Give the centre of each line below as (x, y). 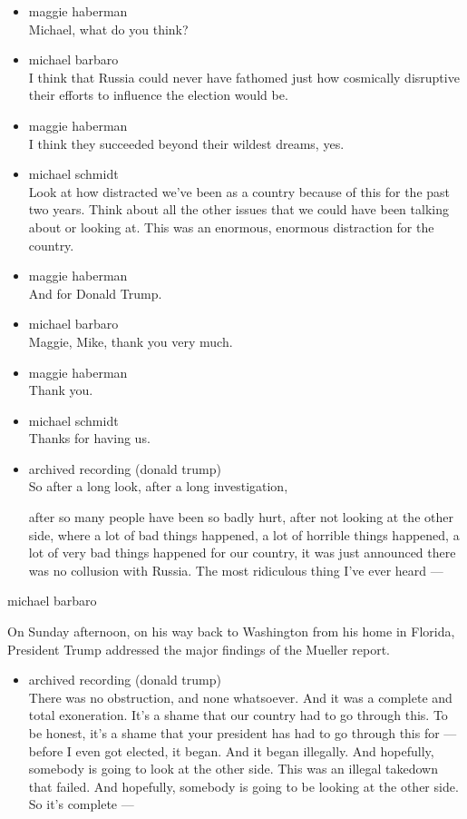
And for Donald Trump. (95, 293)
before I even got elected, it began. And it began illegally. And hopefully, (231, 750)
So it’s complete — (81, 804)
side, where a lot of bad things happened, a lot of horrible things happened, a (244, 534)
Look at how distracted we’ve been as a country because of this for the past (239, 191)
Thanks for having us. (89, 438)
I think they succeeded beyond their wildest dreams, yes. (186, 143)
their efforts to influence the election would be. (158, 95)
